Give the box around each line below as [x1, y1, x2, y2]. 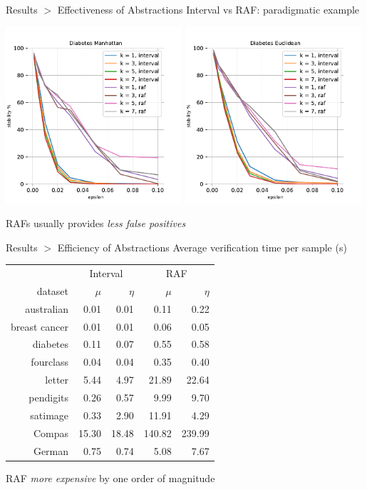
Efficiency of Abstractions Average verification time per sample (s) [57, 239, 347, 254]
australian [25, 301, 69, 316]
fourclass [31, 354, 69, 369]
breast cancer [11, 319, 69, 334]
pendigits [29, 389, 69, 404]
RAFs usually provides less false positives [6, 216, 186, 231]
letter [45, 372, 69, 387]
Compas [33, 425, 69, 440]
